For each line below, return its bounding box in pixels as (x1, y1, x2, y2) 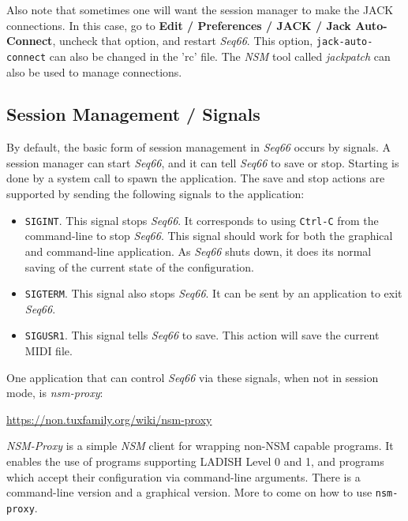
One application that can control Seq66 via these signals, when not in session (6, 369, 379, 385)
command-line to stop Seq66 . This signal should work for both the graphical (24, 227, 393, 244)
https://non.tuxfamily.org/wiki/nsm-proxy (6, 410, 212, 427)
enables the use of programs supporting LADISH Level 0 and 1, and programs (6, 452, 384, 469)
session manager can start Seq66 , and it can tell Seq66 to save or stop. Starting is (6, 154, 399, 171)
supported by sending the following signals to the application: (6, 186, 305, 202)
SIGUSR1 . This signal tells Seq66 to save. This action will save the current (24, 327, 380, 343)
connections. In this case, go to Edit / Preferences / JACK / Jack (6, 17, 351, 33)
